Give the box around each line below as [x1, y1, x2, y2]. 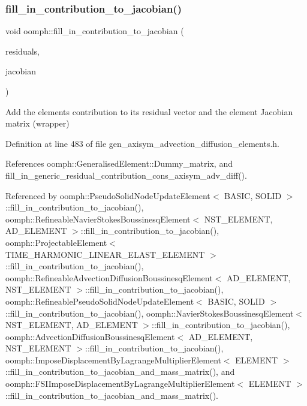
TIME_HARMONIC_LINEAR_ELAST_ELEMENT [5, 248, 205, 260]
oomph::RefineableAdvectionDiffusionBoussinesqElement [5, 271, 213, 284]
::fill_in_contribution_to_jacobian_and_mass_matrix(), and [5, 365, 235, 378]
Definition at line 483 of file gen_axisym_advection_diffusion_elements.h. [5, 137, 280, 149]
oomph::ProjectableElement [5, 236, 107, 248]
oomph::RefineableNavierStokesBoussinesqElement [5, 212, 191, 225]
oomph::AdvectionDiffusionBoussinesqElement [5, 330, 175, 342]
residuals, [5, 44, 40, 57]
